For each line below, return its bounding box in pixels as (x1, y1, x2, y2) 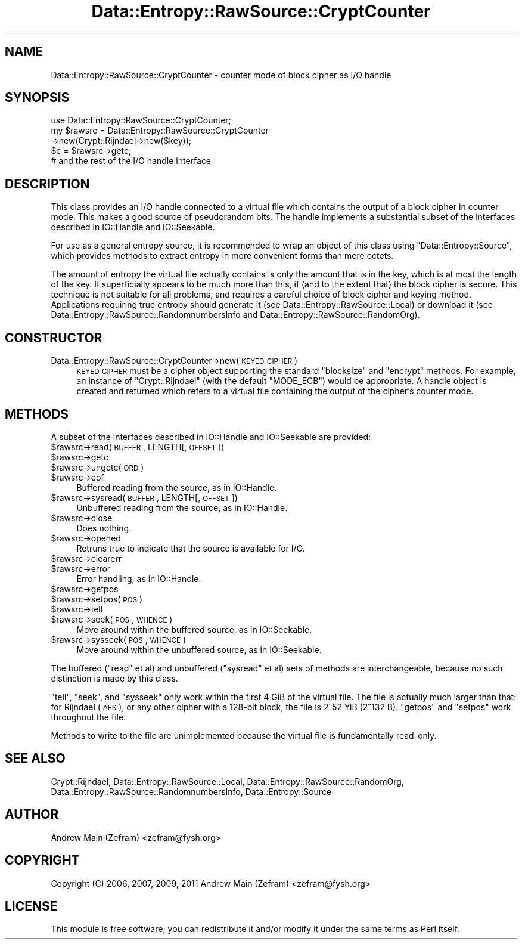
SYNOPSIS (5, 90, 70, 106)
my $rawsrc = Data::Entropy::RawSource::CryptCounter (51, 125, 269, 136)
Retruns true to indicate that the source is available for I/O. (76, 543, 305, 553)
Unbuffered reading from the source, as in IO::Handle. (76, 502, 288, 513)
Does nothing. (76, 522, 132, 533)
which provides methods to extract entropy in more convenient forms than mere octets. (51, 250, 394, 261)
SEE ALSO (5, 751, 66, 766)
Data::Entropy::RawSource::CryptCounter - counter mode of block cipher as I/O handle (51, 69, 392, 80)
